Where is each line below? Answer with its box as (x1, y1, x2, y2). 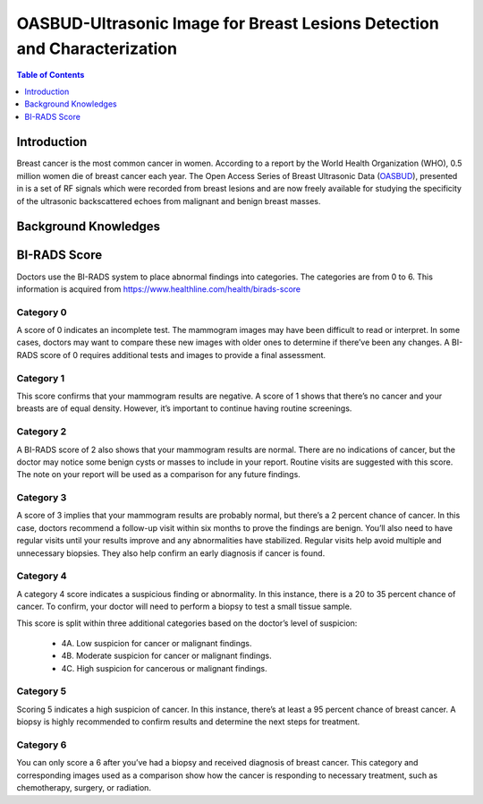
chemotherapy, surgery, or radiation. (16, 783, 152, 793)
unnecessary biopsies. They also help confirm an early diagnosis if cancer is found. (16, 547, 326, 559)
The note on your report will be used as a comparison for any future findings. (16, 469, 301, 480)
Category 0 (16, 305, 67, 318)
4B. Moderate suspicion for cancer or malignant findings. (61, 650, 272, 662)
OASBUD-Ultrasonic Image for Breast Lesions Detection (16, 13, 440, 33)
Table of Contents (16, 70, 85, 81)
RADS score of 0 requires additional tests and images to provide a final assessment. (16, 349, 326, 360)
